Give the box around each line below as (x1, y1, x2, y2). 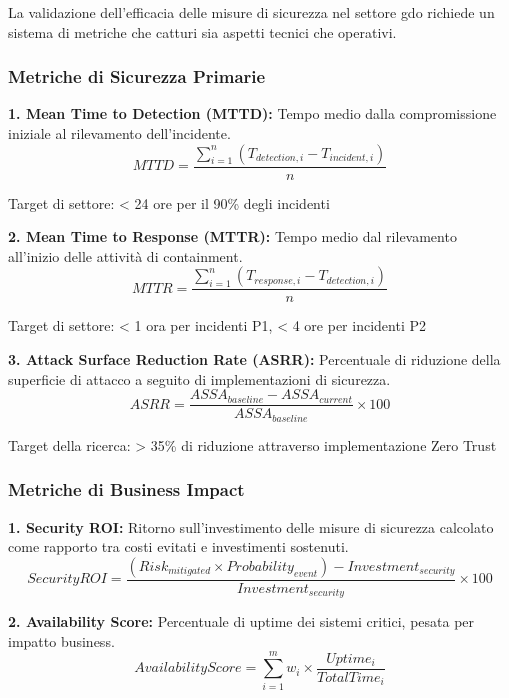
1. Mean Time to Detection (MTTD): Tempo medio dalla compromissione (8, 103, 497, 124)
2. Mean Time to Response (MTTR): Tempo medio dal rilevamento (8, 226, 457, 247)
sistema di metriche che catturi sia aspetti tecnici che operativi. (8, 21, 397, 42)
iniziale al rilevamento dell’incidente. (8, 123, 231, 143)
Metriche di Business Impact (8, 477, 245, 502)
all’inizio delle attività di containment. (8, 245, 243, 266)
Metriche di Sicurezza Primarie (8, 64, 266, 89)
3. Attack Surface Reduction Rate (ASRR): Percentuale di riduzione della (8, 349, 501, 370)
